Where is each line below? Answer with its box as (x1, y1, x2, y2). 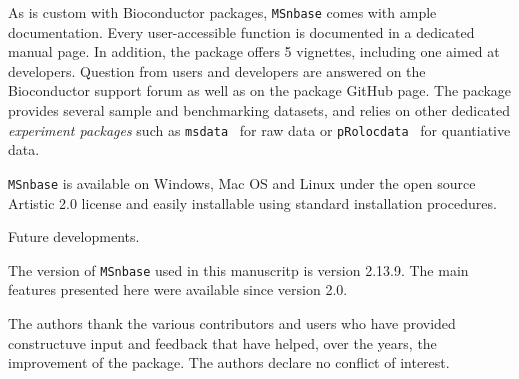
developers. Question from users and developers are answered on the (8, 60, 426, 81)
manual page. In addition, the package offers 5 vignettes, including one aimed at (8, 41, 500, 62)
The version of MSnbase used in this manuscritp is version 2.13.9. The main (8, 259, 469, 280)
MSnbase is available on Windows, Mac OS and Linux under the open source (8, 172, 476, 193)
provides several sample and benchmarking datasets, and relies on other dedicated (8, 100, 510, 121)
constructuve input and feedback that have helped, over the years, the (8, 332, 437, 353)
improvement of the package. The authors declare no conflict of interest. (8, 352, 450, 373)
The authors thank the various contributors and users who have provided (8, 312, 456, 333)
